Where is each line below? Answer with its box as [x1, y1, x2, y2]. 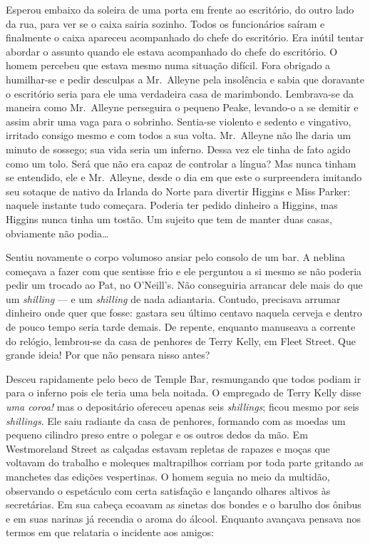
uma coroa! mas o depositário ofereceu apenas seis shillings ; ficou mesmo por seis [6, 399, 359, 414]
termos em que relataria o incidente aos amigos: [6, 525, 214, 540]
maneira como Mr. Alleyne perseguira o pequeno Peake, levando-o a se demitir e [6, 100, 359, 115]
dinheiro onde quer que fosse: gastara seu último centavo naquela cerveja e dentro [6, 305, 362, 320]
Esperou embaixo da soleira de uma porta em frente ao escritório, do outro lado [6, 2, 354, 16]
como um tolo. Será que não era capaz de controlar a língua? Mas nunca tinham [6, 155, 356, 170]
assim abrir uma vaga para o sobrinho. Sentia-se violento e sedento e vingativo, [6, 113, 351, 128]
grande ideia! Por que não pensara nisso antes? [6, 347, 210, 362]
